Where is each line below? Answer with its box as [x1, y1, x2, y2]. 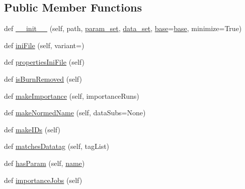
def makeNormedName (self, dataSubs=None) [4, 107, 146, 118]
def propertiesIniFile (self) [4, 57, 85, 67]
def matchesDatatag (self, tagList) [4, 141, 110, 151]
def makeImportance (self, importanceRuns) [4, 90, 139, 101]
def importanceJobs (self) [4, 174, 83, 185]
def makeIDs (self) [4, 124, 60, 134]
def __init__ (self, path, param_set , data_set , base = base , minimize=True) [4, 23, 242, 34]
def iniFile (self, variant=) [4, 40, 85, 50]
